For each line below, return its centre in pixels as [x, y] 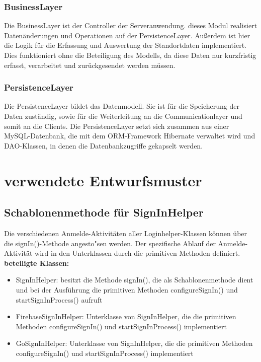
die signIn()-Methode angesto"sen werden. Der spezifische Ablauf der [110, 243]
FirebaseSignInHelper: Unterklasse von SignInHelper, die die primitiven [126, 316]
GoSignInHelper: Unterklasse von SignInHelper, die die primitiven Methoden [134, 343]
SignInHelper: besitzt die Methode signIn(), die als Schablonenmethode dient [135, 280]
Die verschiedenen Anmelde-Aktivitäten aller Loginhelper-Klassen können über [126, 233]
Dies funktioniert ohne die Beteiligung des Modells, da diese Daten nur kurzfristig [130, 55]
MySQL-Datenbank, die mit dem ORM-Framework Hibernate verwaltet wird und [130, 136]
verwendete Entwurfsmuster [103, 180]
